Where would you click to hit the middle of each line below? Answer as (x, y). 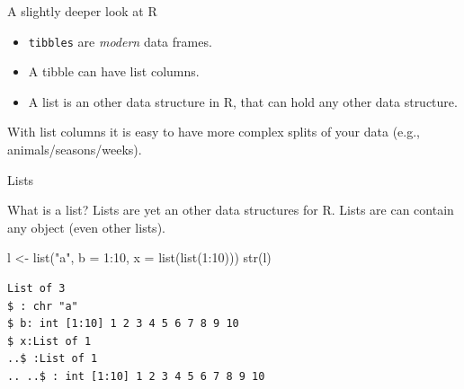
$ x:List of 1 (49, 341)
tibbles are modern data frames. (120, 41)
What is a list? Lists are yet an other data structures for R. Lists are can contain (231, 210)
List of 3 (36, 288)
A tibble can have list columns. (114, 71)
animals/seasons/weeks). (75, 150)
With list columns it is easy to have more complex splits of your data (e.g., (214, 132)
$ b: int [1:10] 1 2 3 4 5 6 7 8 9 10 (123, 324)
